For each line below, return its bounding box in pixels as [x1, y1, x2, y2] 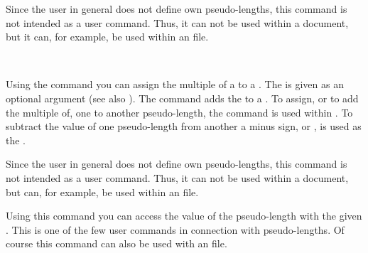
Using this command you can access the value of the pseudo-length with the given [6, 208, 362, 223]
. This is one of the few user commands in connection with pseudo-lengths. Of [6, 222, 345, 237]
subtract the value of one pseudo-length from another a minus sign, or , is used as [6, 119, 362, 134]
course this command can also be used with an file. [6, 236, 227, 251]
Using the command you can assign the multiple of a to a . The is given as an [6, 77, 344, 92]
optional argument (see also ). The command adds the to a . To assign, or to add [6, 90, 359, 105]
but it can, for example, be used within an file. [6, 29, 209, 44]
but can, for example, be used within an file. [6, 184, 199, 199]
